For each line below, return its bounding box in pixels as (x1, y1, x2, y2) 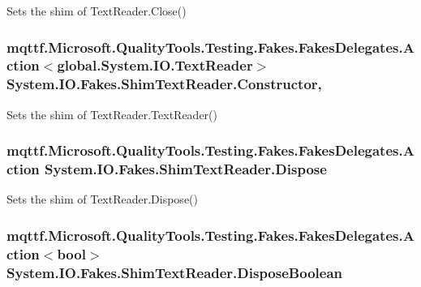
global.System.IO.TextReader (57, 55, 253, 75)
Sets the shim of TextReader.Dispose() (6, 191, 198, 208)
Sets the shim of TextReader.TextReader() (6, 105, 217, 122)
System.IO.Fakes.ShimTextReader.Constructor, (6, 74, 322, 94)
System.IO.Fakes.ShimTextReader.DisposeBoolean (6, 262, 342, 282)
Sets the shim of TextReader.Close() (6, 2, 187, 19)
